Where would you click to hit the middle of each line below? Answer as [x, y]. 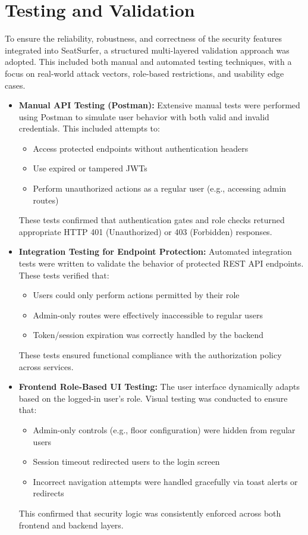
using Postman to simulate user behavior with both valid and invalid [144, 116]
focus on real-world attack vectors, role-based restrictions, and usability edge [144, 73]
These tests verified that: [64, 275]
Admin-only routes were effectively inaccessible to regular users [148, 315]
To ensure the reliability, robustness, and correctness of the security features [143, 38]
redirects [48, 493]
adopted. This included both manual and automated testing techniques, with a [148, 62]
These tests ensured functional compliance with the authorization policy [150, 355]
